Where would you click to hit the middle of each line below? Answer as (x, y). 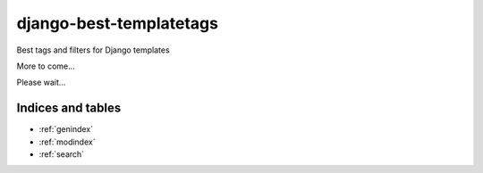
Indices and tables (69, 108)
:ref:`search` (62, 154)
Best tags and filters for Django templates (93, 50)
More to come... (46, 66)
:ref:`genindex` (66, 129)
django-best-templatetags (118, 23)
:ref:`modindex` (67, 142)
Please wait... (41, 82)
